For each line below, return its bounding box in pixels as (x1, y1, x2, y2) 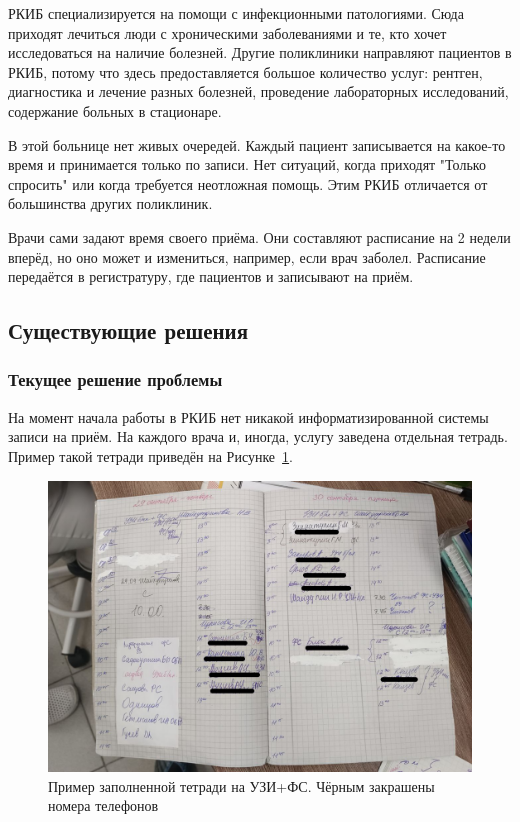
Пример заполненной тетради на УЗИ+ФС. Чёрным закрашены (48, 775, 435, 796)
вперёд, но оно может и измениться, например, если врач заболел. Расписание (8, 246, 486, 267)
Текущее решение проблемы (8, 367, 223, 392)
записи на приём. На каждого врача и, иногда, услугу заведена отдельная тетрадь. (8, 426, 508, 447)
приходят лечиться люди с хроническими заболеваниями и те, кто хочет (8, 22, 447, 43)
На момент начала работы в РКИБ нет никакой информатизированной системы (8, 406, 489, 427)
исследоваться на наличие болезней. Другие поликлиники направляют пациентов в (8, 42, 512, 63)
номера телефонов (48, 795, 159, 816)
